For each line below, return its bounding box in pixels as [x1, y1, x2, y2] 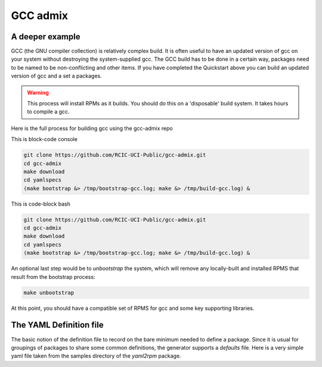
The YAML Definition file [11, 320, 104, 330]
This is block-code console [11, 136, 78, 143]
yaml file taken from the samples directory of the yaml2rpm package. [11, 352, 181, 360]
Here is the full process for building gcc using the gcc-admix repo [11, 125, 173, 132]
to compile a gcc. [27, 108, 70, 116]
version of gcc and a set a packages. [11, 72, 103, 80]
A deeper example [11, 32, 80, 42]
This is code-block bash [11, 200, 71, 207]
